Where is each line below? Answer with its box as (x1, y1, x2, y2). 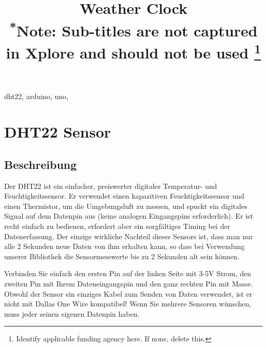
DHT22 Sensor (4, 121, 111, 142)
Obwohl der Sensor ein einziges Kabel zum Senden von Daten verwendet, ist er (4, 288, 253, 299)
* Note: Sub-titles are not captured (9, 17, 258, 41)
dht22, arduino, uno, (4, 91, 68, 102)
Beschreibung (4, 156, 77, 172)
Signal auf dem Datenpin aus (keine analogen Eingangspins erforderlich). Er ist (4, 210, 253, 221)
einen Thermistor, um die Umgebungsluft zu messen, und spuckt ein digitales (4, 200, 247, 211)
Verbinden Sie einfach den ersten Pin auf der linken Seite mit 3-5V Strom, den (4, 268, 252, 279)
